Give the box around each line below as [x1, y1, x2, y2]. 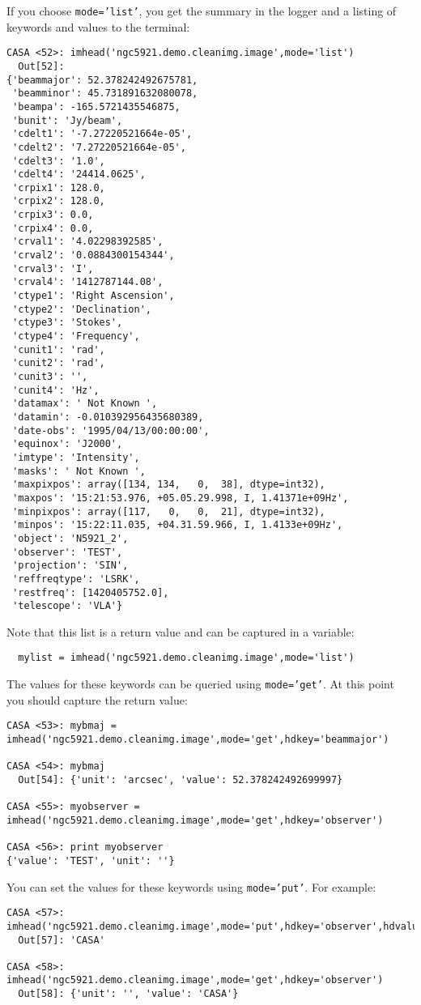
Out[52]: [18, 60, 65, 72]
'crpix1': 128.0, [12, 181, 105, 194]
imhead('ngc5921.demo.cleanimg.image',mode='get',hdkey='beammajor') [6, 733, 389, 745]
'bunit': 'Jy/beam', [12, 114, 123, 126]
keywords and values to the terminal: [6, 18, 190, 35]
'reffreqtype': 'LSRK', [12, 573, 140, 585]
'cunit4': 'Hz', [12, 384, 100, 396]
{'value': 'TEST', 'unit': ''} [6, 854, 175, 867]
